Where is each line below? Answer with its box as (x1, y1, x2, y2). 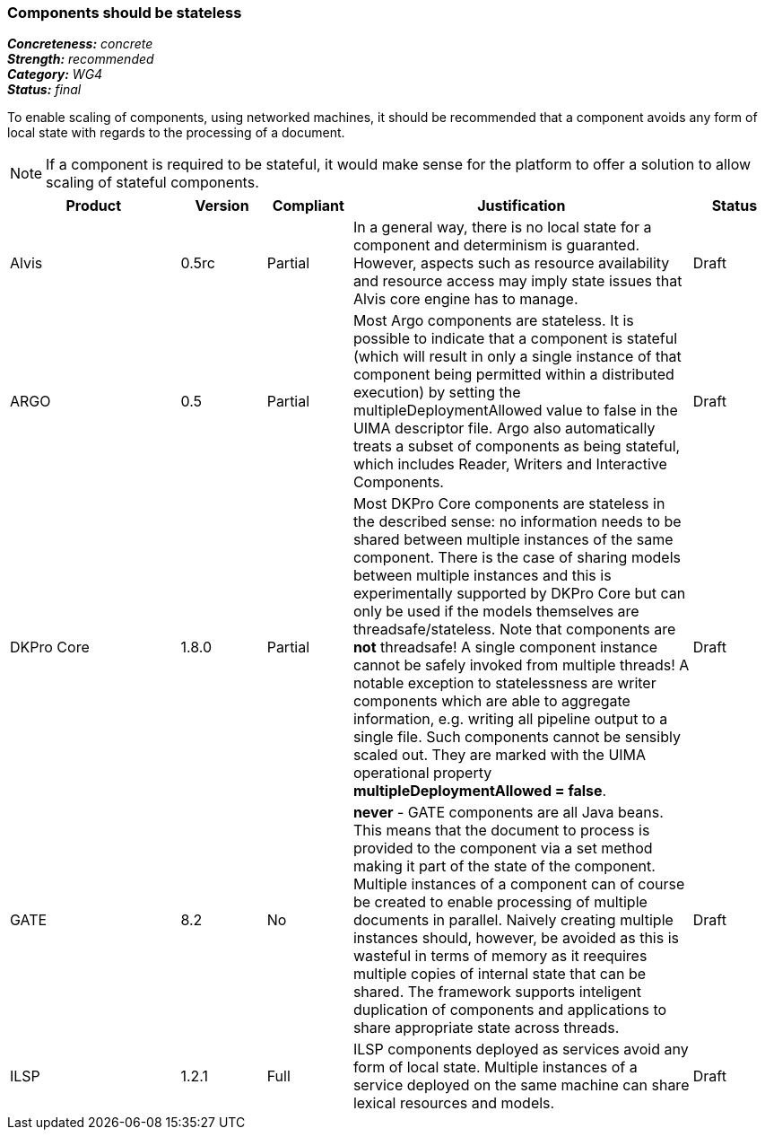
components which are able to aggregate (352, 692, 630, 711)
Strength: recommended (7, 51, 154, 67)
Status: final (7, 82, 82, 98)
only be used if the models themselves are (352, 602, 639, 621)
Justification (477, 197, 566, 215)
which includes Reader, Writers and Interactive (352, 455, 667, 474)
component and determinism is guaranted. (352, 236, 640, 255)
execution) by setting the (352, 383, 521, 402)
